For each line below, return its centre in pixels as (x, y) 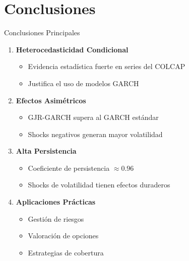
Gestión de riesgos (56, 218)
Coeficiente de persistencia (69, 168)
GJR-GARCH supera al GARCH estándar (93, 117)
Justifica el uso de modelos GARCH (83, 83)
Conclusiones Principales (42, 32)
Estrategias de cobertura (66, 252)
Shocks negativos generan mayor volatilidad (95, 134)
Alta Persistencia (46, 151)
